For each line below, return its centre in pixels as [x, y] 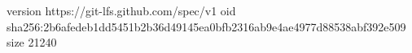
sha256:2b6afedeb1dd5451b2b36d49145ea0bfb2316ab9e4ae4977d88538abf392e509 [206, 26]
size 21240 [32, 42]
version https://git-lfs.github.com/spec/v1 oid [121, 10]
